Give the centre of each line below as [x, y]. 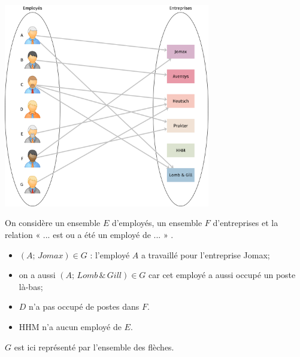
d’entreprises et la [246, 223]
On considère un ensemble [53, 223]
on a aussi [37, 275]
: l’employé [110, 254]
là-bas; [31, 286]
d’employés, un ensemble [157, 223]
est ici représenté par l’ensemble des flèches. [94, 347]
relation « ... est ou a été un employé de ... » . [89, 235]
